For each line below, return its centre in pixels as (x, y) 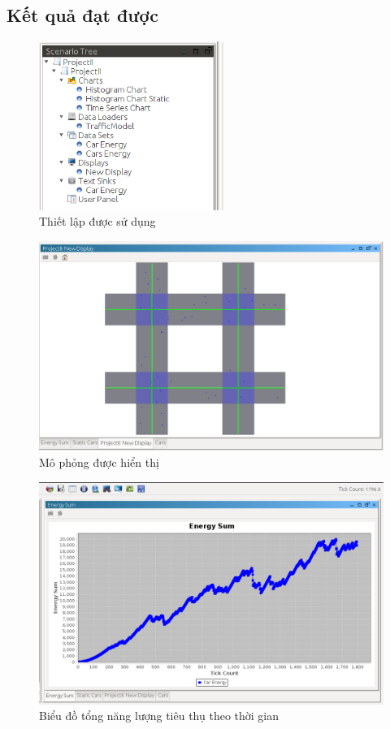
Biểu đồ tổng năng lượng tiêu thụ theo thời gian (159, 716)
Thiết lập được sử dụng (97, 221)
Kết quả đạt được (82, 15)
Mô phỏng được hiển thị (99, 462)
